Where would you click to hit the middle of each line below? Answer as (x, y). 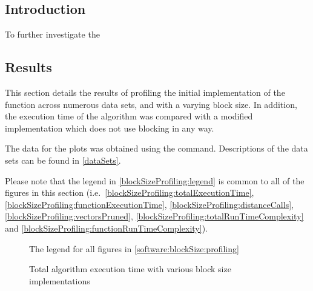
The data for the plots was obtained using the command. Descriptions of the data (156, 148)
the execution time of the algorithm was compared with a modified (129, 116)
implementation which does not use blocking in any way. (110, 128)
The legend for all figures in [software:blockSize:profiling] (134, 248)
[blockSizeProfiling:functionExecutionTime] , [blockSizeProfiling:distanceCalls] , (149, 204)
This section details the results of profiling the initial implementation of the (145, 92)
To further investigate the (52, 34)
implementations (60, 280)
